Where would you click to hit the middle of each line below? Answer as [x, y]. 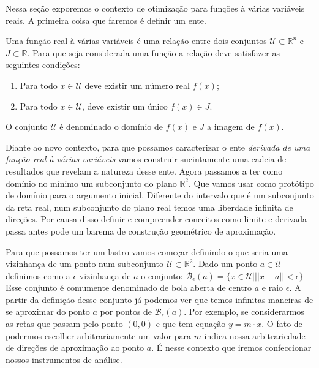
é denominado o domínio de [111, 126]
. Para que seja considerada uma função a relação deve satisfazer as [153, 52]
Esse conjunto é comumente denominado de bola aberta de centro [129, 287]
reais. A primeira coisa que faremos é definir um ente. [106, 20]
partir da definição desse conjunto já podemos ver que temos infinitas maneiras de [159, 299]
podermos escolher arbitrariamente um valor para [98, 335]
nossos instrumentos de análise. [64, 359]
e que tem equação [191, 324]
